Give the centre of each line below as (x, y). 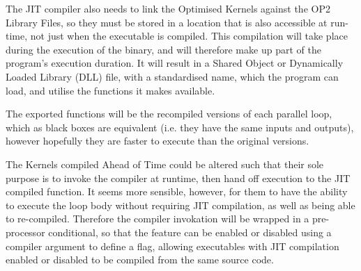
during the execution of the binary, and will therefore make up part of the (163, 49)
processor (25, 232)
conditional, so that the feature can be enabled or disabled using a (190, 232)
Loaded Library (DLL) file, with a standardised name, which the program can (172, 76)
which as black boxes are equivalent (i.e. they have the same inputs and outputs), (180, 127)
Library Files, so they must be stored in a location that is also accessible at (167, 22)
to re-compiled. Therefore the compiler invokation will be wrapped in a (158, 219)
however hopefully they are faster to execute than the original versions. (158, 141)
